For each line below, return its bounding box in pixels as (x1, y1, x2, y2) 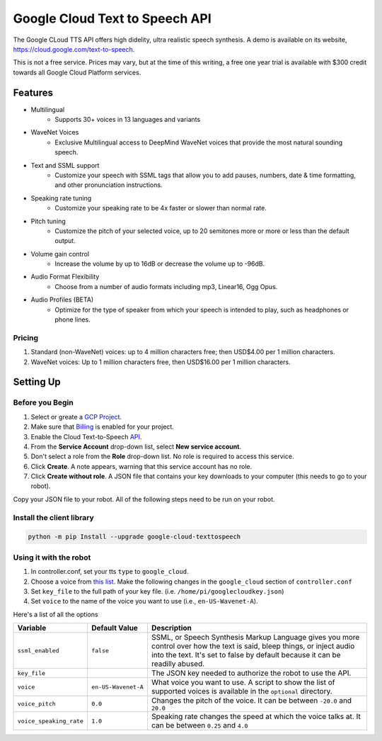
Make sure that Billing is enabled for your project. (30, 422, 175, 431)
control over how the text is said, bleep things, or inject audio (151, 641, 355, 651)
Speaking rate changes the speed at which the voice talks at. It (151, 712, 361, 722)
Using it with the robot (13, 553, 91, 562)
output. (54, 237, 76, 245)
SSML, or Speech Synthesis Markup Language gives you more (151, 633, 360, 643)
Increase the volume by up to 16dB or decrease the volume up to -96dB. (54, 259, 265, 268)
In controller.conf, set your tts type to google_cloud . (30, 567, 189, 576)
